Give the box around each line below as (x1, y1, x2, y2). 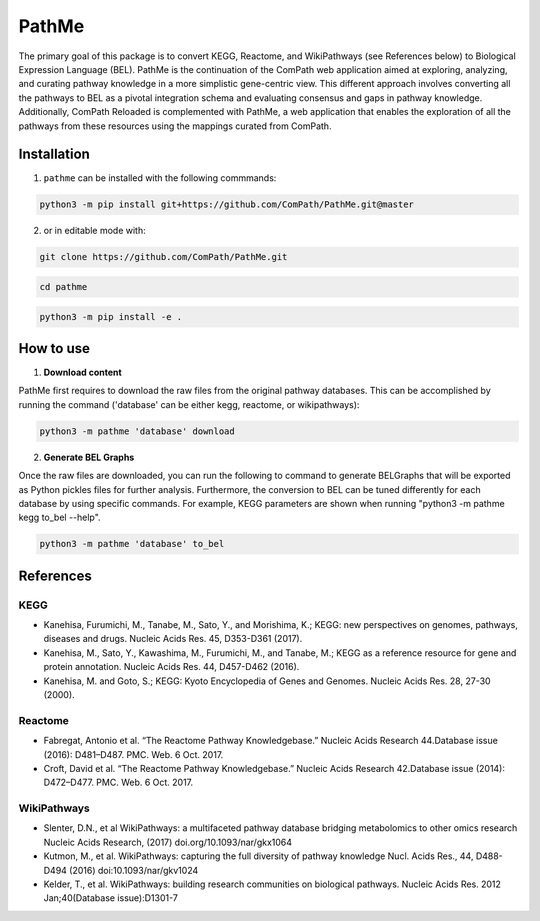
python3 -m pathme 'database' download (39, 425, 235, 437)
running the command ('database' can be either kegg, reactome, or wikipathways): (18, 398, 360, 410)
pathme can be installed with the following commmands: (43, 172, 277, 184)
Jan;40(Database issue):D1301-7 (43, 892, 179, 904)
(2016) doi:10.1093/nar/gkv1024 (68, 864, 199, 876)
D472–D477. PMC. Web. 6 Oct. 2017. (43, 776, 194, 789)
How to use (18, 340, 90, 357)
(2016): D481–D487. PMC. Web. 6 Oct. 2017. (43, 748, 224, 760)
